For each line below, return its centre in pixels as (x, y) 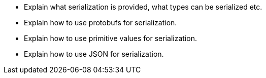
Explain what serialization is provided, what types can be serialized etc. (143, 7)
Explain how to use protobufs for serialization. (101, 23)
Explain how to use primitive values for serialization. (110, 38)
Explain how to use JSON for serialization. (94, 54)
